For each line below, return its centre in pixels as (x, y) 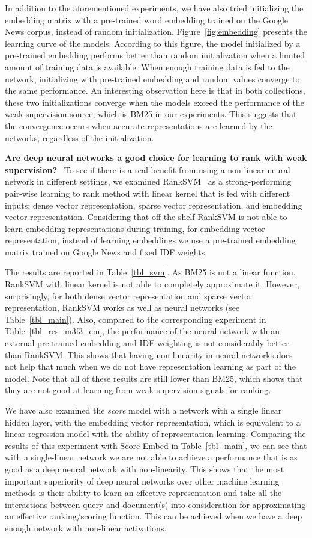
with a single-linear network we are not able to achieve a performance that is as (151, 457)
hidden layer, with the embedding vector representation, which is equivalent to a (153, 422)
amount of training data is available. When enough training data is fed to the (147, 66)
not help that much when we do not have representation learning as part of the (150, 366)
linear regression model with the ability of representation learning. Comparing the (155, 434)
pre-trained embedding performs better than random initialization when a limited (155, 55)
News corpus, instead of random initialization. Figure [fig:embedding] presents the (156, 32)
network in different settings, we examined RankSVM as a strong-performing (148, 181)
